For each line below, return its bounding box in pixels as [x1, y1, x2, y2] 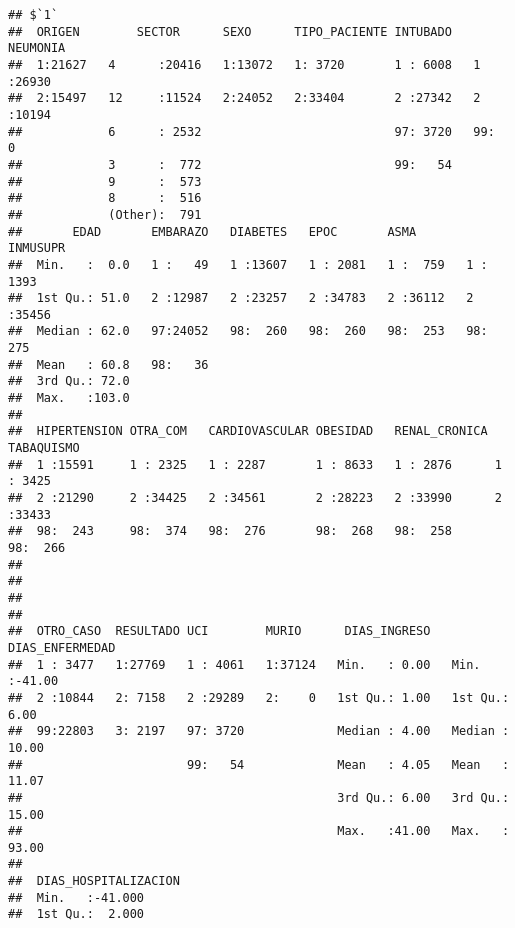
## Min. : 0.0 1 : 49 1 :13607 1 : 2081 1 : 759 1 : [8, 257, 488, 272]
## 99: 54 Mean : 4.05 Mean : [8, 757, 510, 772]
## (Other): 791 [8, 207, 202, 222]
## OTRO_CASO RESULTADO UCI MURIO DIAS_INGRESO [8, 624, 431, 639]
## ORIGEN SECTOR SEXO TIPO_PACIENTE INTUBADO [8, 24, 452, 39]
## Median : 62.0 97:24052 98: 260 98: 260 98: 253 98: [8, 324, 488, 339]
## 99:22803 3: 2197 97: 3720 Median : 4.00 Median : [8, 724, 510, 739]
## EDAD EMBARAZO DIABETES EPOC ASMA [8, 224, 417, 239]
